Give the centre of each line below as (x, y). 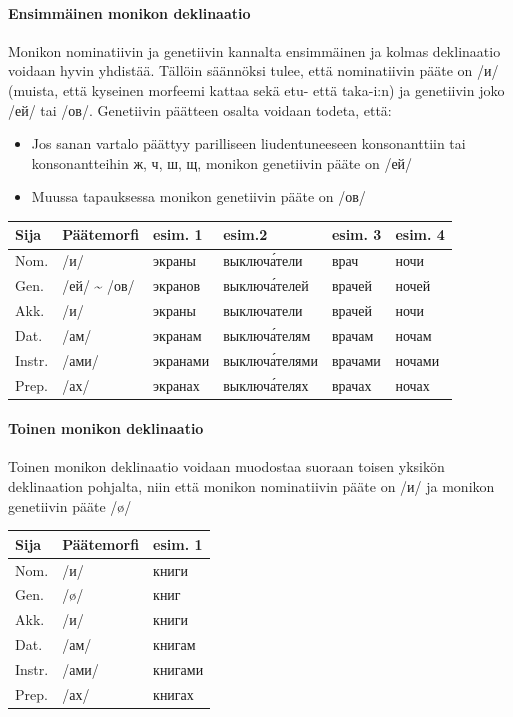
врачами (356, 359)
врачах (351, 384)
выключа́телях (266, 384)
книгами (178, 668)
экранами (181, 359)
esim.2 (245, 234)
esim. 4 (420, 234)
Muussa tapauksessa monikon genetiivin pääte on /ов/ (198, 196)
